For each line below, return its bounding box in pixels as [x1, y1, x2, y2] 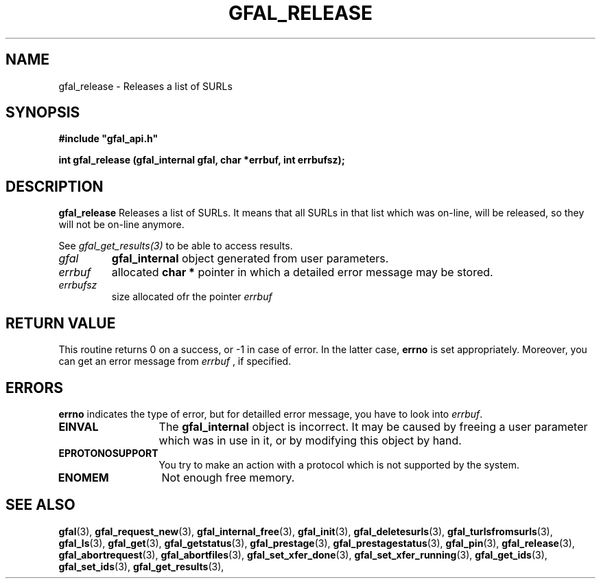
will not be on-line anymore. [58, 218, 185, 231]
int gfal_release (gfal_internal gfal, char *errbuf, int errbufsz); [58, 154, 345, 166]
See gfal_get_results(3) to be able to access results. [58, 240, 293, 252]
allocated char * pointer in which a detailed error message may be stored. [111, 265, 493, 280]
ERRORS [5, 379, 64, 396]
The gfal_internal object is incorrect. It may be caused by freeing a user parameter [158, 419, 588, 434]
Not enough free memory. [161, 470, 295, 484]
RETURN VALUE [5, 314, 116, 332]
